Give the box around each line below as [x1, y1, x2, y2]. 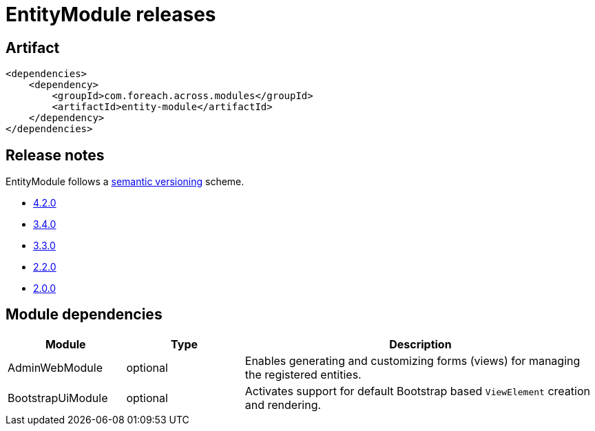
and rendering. [244, 397, 322, 412]
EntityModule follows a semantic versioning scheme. [6, 176, 244, 188]
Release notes [6, 146, 105, 164]
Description [389, 337, 452, 351]
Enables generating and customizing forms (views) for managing [244, 353, 581, 368]
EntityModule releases [6, 3, 216, 26]
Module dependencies [6, 306, 163, 324]
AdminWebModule [8, 360, 103, 375]
